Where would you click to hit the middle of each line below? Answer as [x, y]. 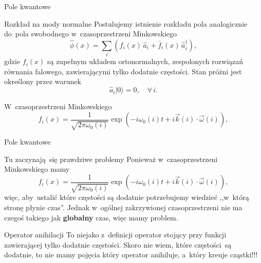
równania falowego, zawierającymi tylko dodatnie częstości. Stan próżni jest [123, 71]
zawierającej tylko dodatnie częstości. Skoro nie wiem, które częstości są [118, 244]
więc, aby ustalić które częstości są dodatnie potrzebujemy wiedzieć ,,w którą [127, 197]
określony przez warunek [43, 81]
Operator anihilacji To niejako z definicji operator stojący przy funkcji [115, 235]
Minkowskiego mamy [37, 169]
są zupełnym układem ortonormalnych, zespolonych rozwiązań [145, 61]
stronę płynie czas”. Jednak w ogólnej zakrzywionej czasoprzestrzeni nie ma [123, 207]
